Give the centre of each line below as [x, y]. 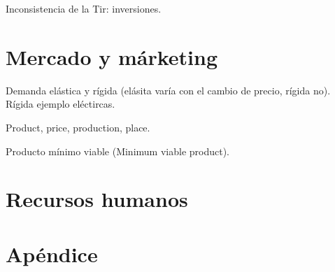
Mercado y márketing [112, 56]
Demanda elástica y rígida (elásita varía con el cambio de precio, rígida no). [168, 90]
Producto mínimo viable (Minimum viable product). [117, 151]
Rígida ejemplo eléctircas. [60, 104]
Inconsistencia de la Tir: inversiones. [84, 8]
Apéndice [52, 253]
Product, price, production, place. [78, 127]
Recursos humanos [97, 199]
